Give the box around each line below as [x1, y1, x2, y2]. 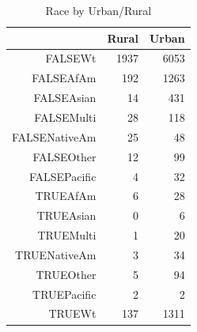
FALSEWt [45, 50, 97, 66]
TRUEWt [48, 305, 97, 322]
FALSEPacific [28, 168, 97, 184]
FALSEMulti [34, 108, 97, 125]
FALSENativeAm [12, 128, 97, 145]
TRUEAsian [36, 207, 97, 224]
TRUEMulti [37, 227, 97, 243]
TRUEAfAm [35, 187, 97, 204]
